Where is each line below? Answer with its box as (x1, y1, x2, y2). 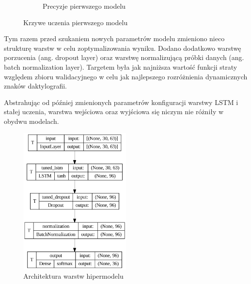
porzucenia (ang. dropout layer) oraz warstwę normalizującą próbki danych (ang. (4, 52, 244, 62)
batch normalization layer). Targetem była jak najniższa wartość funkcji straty (4, 61, 237, 72)
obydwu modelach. (4, 116, 59, 126)
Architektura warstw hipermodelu (23, 271, 124, 281)
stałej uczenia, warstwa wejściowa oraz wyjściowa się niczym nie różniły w (4, 106, 224, 117)
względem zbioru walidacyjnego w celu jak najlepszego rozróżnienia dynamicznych (4, 71, 248, 81)
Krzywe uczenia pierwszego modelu (23, 17, 128, 27)
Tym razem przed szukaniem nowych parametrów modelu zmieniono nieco (4, 33, 225, 44)
